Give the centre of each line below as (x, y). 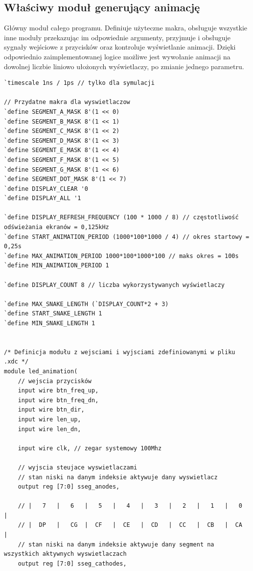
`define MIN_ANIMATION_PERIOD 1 (57, 266)
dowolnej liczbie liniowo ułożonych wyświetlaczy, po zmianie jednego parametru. (124, 66)
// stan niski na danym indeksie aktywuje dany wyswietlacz (118, 477)
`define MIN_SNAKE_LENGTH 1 (50, 324)
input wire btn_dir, (51, 410)
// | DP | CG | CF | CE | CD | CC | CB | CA (130, 525)
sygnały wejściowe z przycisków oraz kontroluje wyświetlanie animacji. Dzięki (120, 47)
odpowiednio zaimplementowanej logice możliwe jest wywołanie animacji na (117, 56)
